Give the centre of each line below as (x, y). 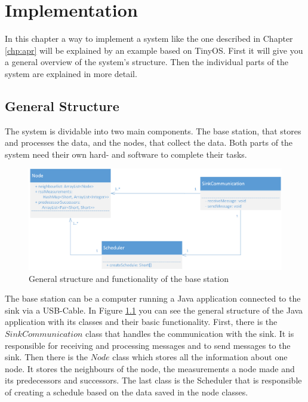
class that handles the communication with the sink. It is (190, 333)
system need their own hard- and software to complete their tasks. (126, 154)
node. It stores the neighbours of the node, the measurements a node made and (150, 368)
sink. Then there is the (47, 357)
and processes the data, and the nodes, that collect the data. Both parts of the (149, 142)
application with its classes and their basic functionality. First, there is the (141, 322)
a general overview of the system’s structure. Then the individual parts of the (147, 62)
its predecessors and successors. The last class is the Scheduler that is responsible (153, 380)
